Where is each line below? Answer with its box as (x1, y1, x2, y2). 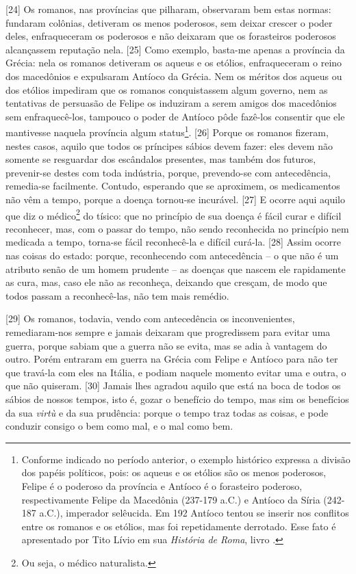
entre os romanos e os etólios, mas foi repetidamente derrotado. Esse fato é (21, 519, 336, 533)
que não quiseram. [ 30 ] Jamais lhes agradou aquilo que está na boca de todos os (5, 378, 341, 393)
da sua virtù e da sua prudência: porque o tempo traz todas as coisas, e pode (5, 405, 329, 419)
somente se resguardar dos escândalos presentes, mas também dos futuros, (5, 152, 316, 166)
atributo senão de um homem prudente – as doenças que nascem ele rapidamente (5, 261, 346, 276)
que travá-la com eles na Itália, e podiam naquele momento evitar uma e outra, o (5, 365, 346, 379)
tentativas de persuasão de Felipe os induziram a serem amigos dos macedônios (5, 96, 337, 110)
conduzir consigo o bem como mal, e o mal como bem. (5, 419, 233, 433)
